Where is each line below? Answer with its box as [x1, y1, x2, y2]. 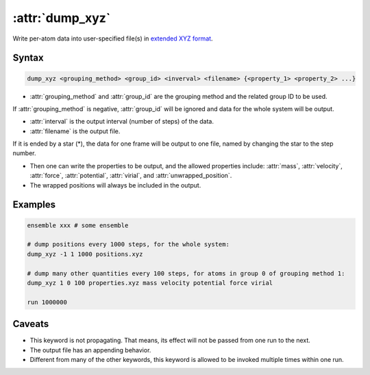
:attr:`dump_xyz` [12, 10, 111, 25]
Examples [12, 199, 56, 211]
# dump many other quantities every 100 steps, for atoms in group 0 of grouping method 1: [27, 269, 345, 277]
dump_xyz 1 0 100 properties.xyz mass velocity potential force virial [27, 279, 273, 286]
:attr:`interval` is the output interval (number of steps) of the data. [29, 117, 214, 126]
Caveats [12, 318, 49, 330]
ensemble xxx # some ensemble [27, 221, 129, 229]
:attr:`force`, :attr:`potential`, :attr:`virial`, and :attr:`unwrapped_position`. [29, 172, 232, 180]
